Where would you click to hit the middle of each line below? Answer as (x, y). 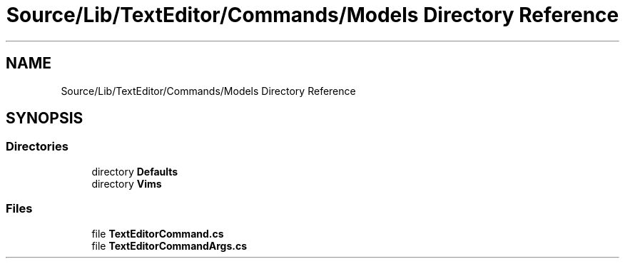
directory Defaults (135, 171)
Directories (37, 147)
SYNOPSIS (45, 118)
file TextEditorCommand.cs (158, 233)
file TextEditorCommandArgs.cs (169, 245)
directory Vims (127, 183)
